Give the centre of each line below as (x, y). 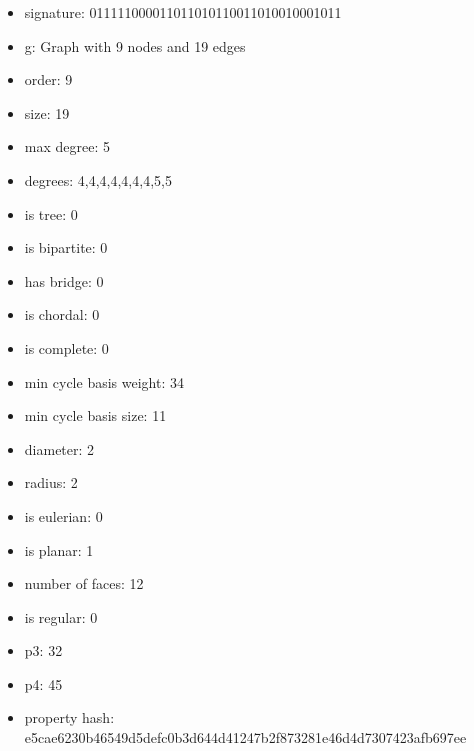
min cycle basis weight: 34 (104, 381)
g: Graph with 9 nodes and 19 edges (135, 45)
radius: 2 (51, 482)
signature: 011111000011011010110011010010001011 (183, 12)
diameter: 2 (59, 448)
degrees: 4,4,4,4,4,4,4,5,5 (98, 179)
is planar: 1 (59, 549)
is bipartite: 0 (66, 247)
